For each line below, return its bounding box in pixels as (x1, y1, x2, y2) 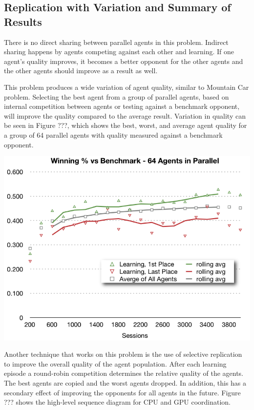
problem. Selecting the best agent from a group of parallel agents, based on (4, 91, 229, 102)
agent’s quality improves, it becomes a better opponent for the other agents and (4, 56, 243, 66)
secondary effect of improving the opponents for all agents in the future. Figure (4, 387, 241, 397)
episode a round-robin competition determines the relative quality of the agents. (4, 368, 244, 378)
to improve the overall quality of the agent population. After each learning (4, 358, 227, 369)
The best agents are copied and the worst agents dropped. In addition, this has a (4, 377, 247, 388)
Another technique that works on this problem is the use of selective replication (4, 349, 242, 359)
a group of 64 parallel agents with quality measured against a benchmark (4, 129, 223, 140)
